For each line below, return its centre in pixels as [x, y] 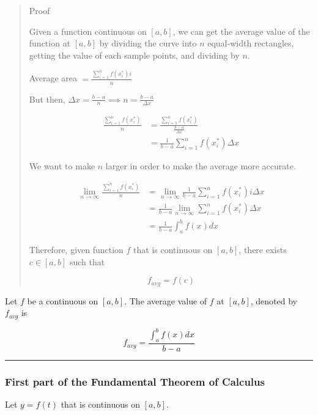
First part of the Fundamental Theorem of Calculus [135, 381]
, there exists [263, 249]
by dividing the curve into [148, 43]
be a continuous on [63, 300]
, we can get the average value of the [241, 31]
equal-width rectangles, [251, 43]
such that [87, 261]
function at [50, 43]
